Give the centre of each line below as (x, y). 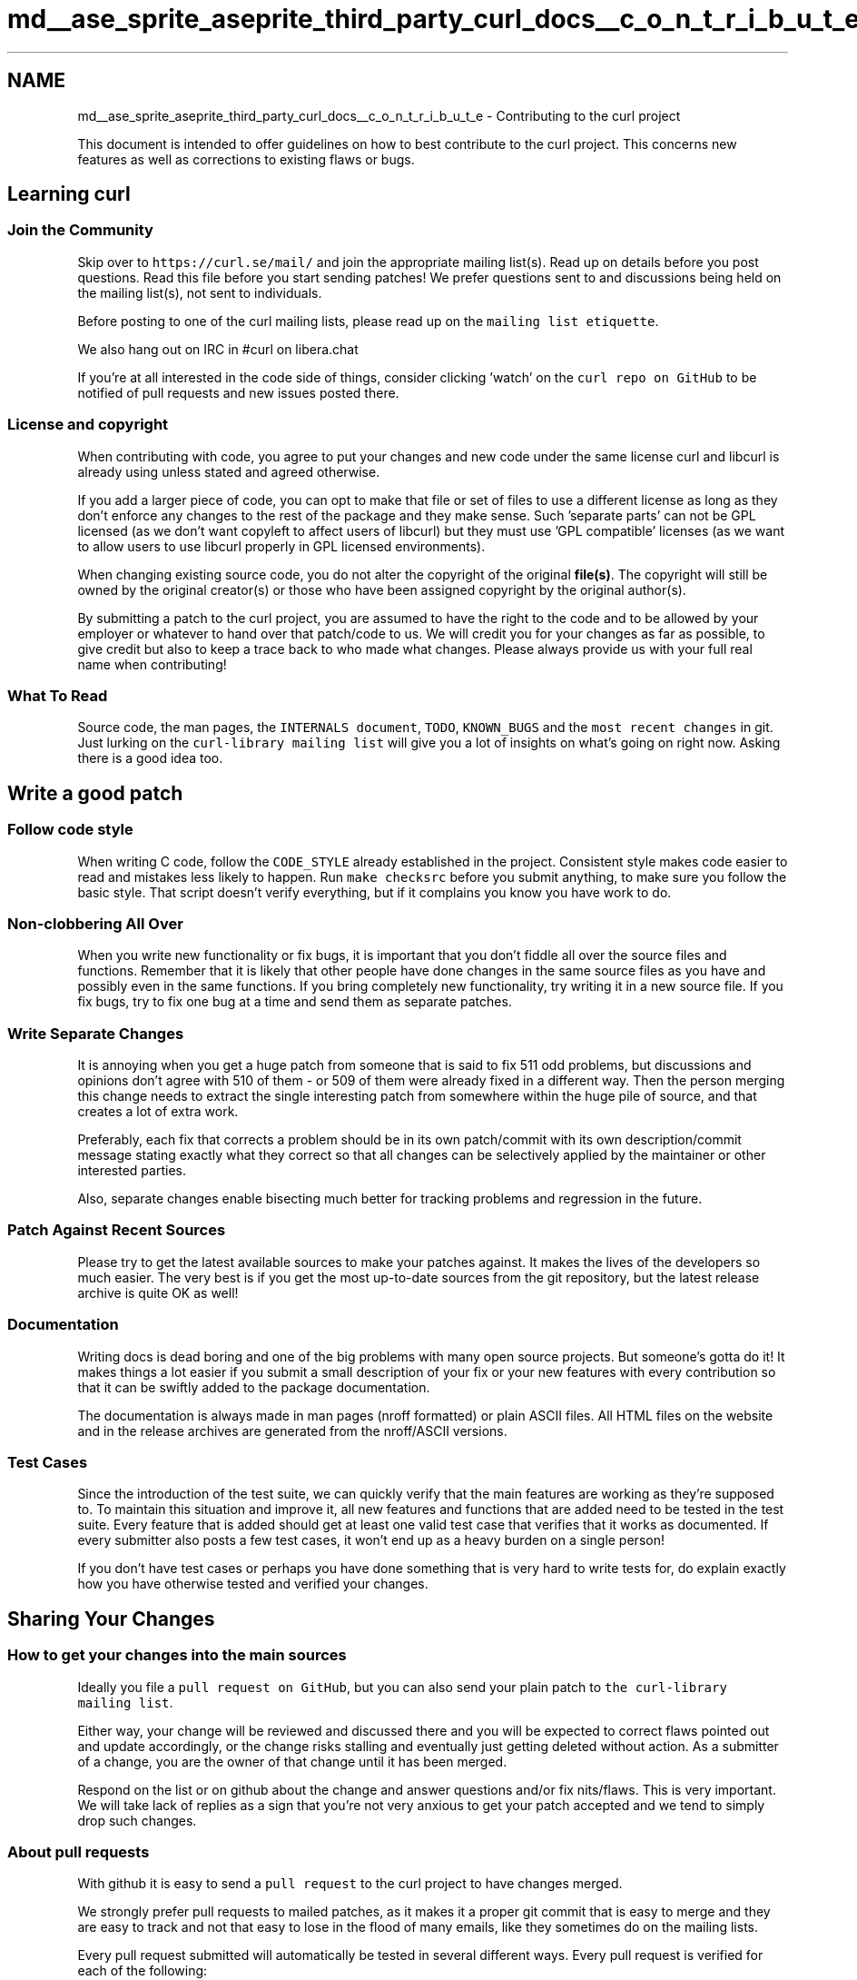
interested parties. (132, 1171)
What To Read (58, 695)
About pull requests (79, 1851)
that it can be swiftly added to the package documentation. (254, 1387)
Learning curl (69, 194)
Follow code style (70, 830)
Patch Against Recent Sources (117, 1230)
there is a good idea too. (150, 758)
